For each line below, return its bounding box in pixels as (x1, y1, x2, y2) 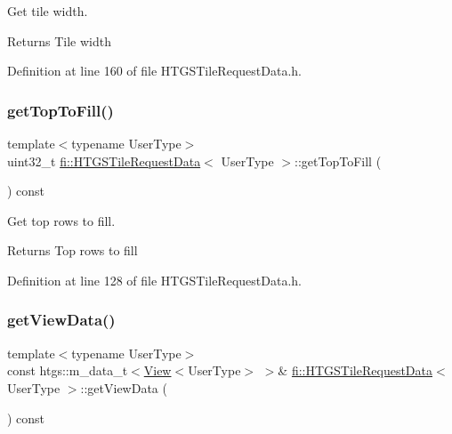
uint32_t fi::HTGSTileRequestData (7, 151, 201, 170)
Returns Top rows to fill (7, 241, 138, 260)
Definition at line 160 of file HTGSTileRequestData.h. (7, 61, 302, 80)
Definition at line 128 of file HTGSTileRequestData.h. (7, 270, 302, 289)
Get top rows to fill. (7, 211, 116, 229)
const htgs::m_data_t (7, 361, 128, 380)
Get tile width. (7, 2, 88, 20)
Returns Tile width (7, 31, 111, 50)
